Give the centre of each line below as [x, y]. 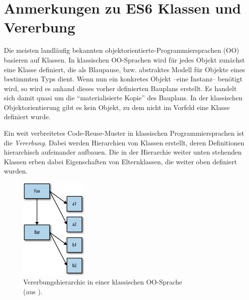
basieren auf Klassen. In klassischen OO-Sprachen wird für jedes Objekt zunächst [124, 59]
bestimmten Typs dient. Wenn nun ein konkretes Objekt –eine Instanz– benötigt [123, 79]
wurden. [16, 171]
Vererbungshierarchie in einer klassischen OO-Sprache [103, 282]
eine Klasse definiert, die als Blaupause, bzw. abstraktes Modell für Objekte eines [124, 69]
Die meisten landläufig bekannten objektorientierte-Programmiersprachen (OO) [122, 50]
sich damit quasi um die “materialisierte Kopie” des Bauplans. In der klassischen [123, 98]
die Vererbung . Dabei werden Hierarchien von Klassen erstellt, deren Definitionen [124, 142]
